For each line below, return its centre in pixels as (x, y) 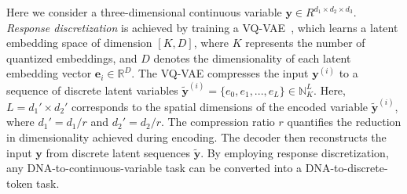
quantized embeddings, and (72, 57)
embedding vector (49, 73)
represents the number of (305, 43)
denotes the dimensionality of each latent (252, 57)
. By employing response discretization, (295, 152)
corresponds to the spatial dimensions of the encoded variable (220, 106)
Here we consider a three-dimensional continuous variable (144, 12)
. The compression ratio (218, 122)
